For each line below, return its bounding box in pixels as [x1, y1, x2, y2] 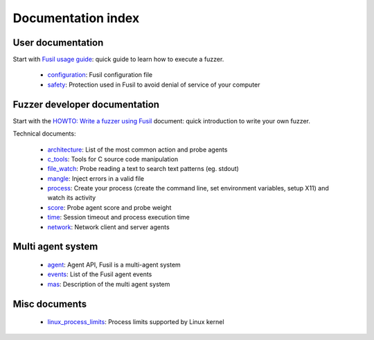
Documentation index [12, 10, 140, 26]
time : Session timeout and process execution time [47, 213, 190, 222]
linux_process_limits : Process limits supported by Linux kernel [47, 318, 224, 326]
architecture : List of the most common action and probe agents [47, 145, 228, 154]
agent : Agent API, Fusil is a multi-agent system [47, 260, 181, 269]
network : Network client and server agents [47, 222, 170, 231]
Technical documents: [12, 129, 76, 138]
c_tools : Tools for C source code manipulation [47, 154, 179, 163]
